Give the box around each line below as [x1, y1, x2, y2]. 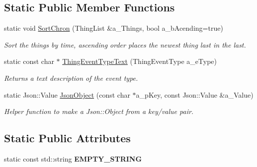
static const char [4, 56, 54, 66]
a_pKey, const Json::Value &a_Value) [136, 89, 254, 100]
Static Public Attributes [4, 130, 131, 146]
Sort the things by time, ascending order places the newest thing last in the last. [4, 39, 246, 50]
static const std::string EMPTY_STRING [4, 153, 142, 164]
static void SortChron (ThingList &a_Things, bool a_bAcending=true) [4, 23, 223, 33]
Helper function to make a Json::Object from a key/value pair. [4, 106, 194, 116]
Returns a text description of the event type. [4, 72, 138, 83]
